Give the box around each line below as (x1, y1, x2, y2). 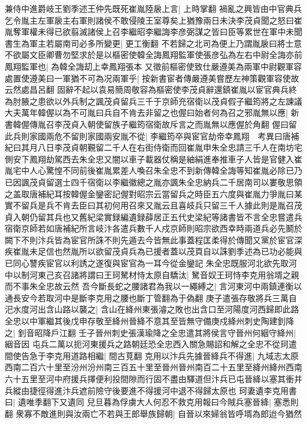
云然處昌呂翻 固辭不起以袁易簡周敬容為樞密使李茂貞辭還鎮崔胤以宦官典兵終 (5, 83, 297, 96)
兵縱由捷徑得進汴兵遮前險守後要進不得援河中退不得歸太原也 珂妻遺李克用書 (5, 384, 297, 396)
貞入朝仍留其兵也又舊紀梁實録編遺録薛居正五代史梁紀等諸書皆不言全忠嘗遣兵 (5, 210, 302, 223)
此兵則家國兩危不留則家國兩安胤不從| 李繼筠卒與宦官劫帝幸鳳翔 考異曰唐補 (5, 129, 299, 142)
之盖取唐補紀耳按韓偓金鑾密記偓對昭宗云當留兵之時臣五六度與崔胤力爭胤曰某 (5, 187, 302, 200)
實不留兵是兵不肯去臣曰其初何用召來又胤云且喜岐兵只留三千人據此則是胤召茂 (5, 199, 302, 211)
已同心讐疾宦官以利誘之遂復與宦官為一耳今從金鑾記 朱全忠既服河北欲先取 (5, 257, 289, 269)
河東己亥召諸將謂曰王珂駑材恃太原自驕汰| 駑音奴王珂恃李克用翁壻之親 (29, 268, 299, 281)
